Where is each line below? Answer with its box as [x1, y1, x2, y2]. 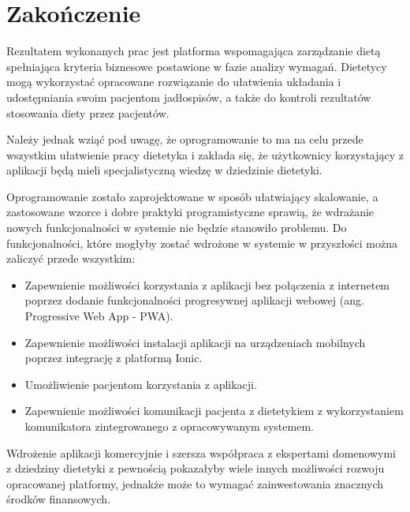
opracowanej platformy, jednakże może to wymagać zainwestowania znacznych [6, 475, 384, 491]
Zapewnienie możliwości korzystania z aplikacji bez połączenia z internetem [24, 276, 390, 293]
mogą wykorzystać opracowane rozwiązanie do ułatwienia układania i [6, 73, 341, 90]
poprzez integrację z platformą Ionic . [24, 349, 203, 366]
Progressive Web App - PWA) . [24, 308, 173, 324]
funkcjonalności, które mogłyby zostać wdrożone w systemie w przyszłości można [6, 234, 398, 251]
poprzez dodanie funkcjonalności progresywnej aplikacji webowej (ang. [24, 292, 364, 308]
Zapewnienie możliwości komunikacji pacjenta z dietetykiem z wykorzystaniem [24, 402, 404, 419]
